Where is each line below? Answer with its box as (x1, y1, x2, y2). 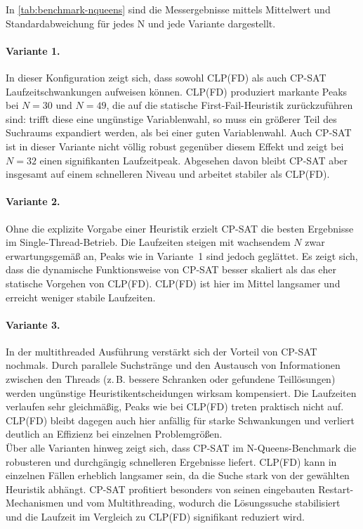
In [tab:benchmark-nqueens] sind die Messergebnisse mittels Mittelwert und (6, 2, 331, 16)
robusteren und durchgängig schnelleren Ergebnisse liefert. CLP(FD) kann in (6, 454, 337, 469)
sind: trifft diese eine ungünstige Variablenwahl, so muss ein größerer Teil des (6, 111, 337, 126)
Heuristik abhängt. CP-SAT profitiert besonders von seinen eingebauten (6, 481, 315, 496)
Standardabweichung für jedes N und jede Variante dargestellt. (6, 15, 276, 30)
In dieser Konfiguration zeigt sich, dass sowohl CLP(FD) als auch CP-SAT (6, 70, 326, 84)
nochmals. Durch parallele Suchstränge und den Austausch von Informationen (6, 358, 341, 372)
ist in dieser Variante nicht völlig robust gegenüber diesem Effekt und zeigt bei (6, 138, 344, 153)
